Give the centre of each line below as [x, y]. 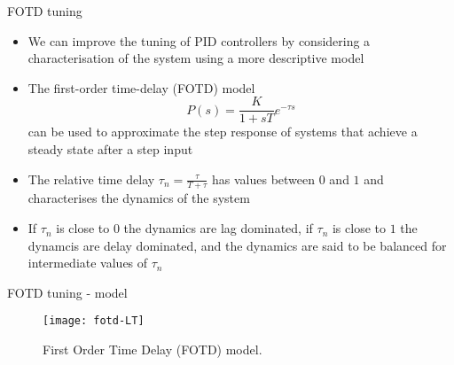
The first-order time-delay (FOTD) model [141, 87]
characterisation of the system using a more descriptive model [196, 58]
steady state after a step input [110, 149]
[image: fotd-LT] [94, 321]
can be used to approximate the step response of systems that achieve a [223, 132]
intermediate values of [88, 263]
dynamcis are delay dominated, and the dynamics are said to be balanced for [237, 245]
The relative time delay [91, 179]
